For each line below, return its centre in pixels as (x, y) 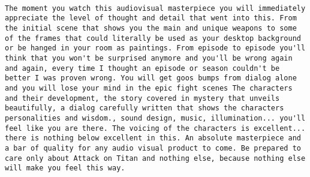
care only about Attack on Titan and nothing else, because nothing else (155, 158)
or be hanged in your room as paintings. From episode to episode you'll (155, 48)
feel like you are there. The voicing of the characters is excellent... (155, 128)
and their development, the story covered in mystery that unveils (142, 98)
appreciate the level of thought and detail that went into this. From (151, 18)
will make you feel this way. (65, 168)
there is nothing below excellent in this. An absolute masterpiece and (153, 138)
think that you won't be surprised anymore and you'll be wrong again (149, 58)
